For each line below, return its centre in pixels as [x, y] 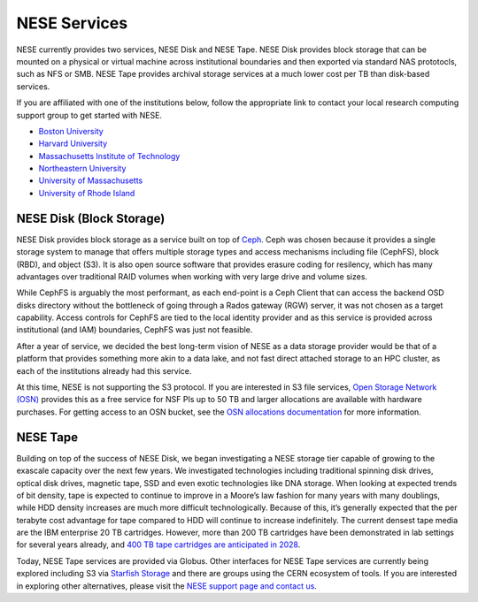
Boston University [71, 131]
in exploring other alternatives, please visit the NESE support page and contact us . [167, 586]
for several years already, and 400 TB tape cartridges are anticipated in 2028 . [158, 545]
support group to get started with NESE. [89, 115]
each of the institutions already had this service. [104, 370]
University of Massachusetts [91, 180]
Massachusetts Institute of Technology [109, 156]
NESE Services [72, 23]
